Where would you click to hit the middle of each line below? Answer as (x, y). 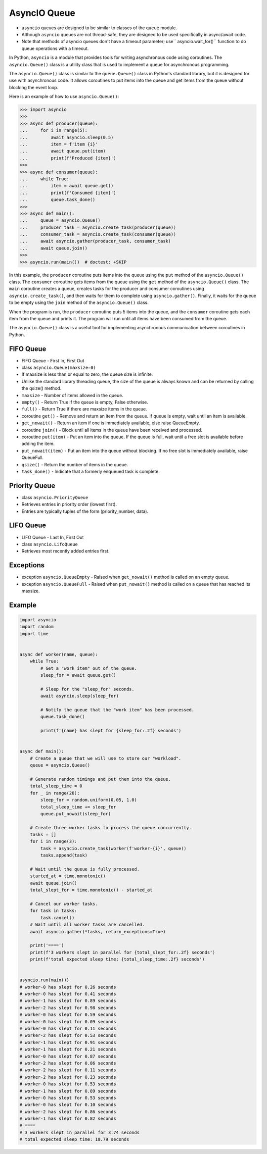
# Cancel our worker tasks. (64, 904)
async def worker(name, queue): (59, 654)
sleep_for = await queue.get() (78, 675)
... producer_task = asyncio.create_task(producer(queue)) (98, 227)
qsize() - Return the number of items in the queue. (75, 464)
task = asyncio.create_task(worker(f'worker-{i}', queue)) (113, 848)
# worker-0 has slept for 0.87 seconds (68, 1056)
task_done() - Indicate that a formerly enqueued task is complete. (91, 471)
